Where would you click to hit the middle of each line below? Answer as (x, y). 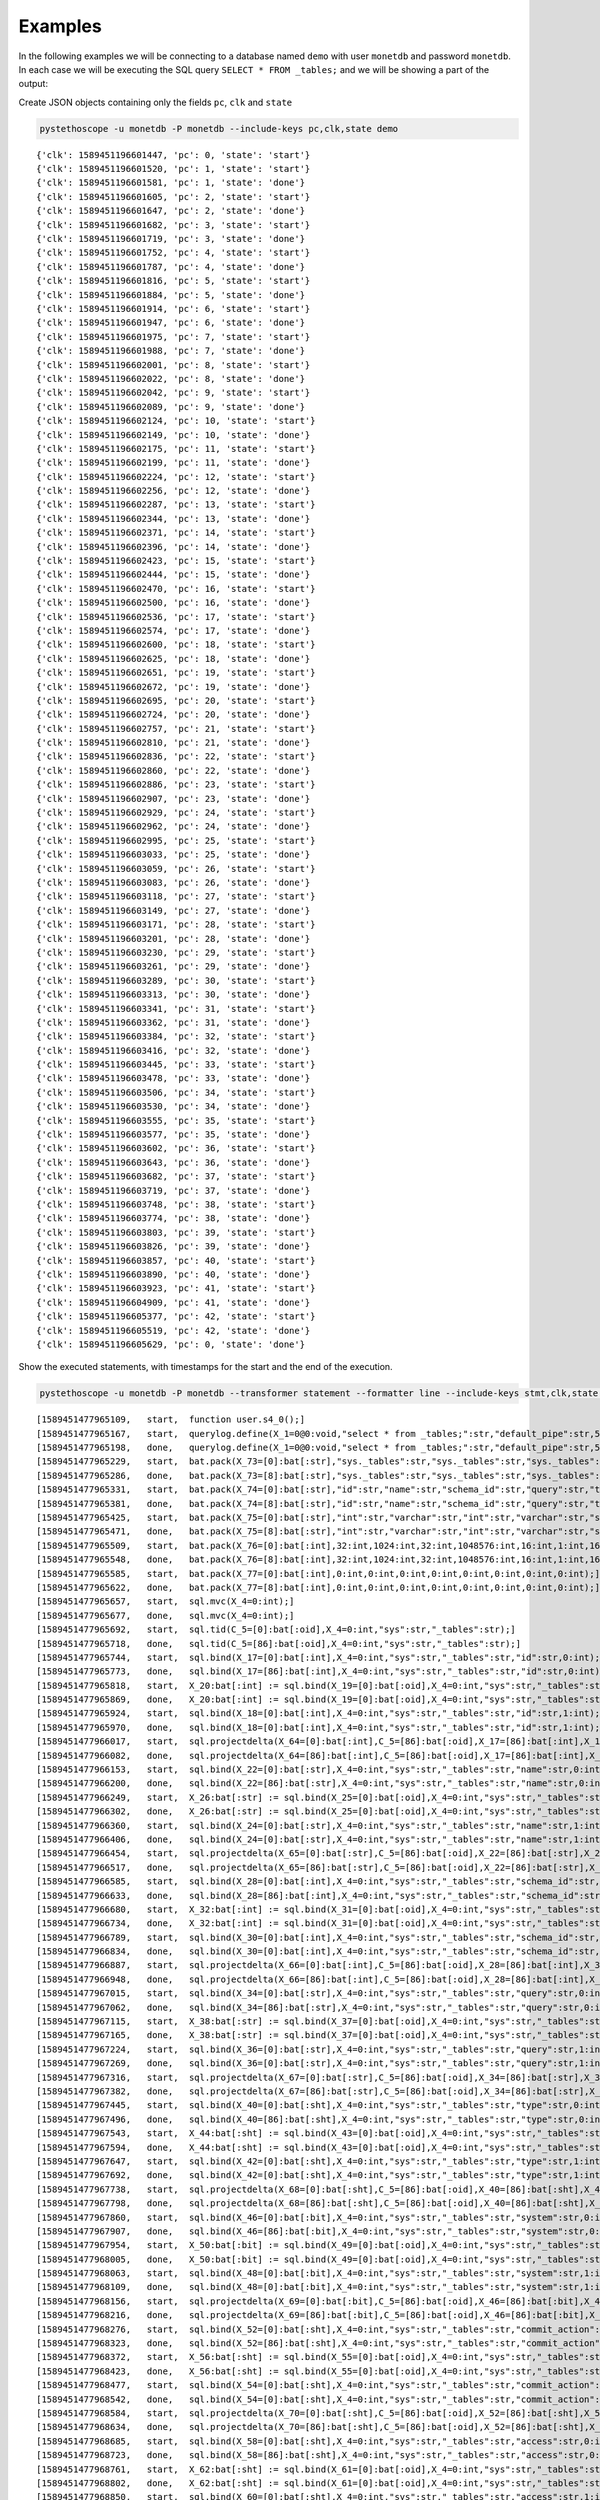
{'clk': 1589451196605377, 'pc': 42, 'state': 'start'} (176, 1316)
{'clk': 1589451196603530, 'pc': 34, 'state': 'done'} (173, 1106)
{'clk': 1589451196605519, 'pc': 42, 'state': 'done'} (173, 1330)
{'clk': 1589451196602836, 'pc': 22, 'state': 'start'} (176, 756)
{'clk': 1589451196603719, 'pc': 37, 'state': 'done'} (173, 1190)
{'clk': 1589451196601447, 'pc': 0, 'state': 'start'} (173, 154)
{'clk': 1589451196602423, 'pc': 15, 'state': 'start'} (176, 561)
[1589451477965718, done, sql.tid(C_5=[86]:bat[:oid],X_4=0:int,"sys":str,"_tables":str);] (279, 1643)
